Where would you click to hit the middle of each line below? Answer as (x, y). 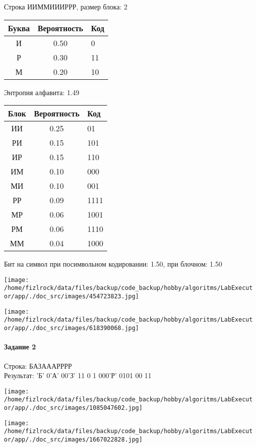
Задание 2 (20, 347)
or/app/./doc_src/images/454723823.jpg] (72, 297)
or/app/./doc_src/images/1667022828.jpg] (73, 439)
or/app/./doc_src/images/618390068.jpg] (72, 328)
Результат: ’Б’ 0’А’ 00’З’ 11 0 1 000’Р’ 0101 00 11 (78, 375)
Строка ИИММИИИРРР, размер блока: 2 (66, 6)
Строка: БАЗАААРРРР (38, 365)
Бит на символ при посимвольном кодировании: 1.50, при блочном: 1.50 (113, 264)
